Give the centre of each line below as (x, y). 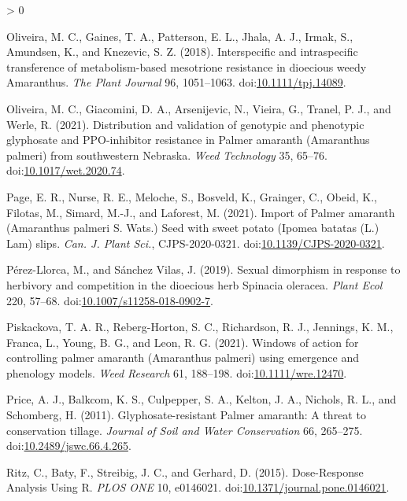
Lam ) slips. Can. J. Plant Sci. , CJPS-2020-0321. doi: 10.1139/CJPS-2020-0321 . (196, 243)
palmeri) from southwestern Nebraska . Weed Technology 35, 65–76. (167, 155)
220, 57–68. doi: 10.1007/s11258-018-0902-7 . (110, 300)
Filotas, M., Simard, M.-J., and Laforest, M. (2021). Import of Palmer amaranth (201, 212)
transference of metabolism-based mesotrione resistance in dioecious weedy (187, 66)
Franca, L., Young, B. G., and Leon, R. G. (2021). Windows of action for (183, 342)
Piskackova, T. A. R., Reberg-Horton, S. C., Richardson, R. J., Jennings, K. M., (200, 327)
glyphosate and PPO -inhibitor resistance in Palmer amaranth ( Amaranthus (188, 140)
